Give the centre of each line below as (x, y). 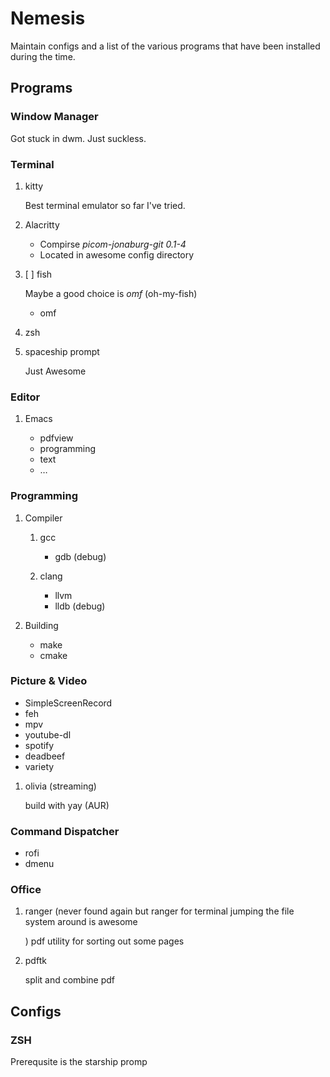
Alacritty (42, 224)
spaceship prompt (62, 351)
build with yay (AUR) (67, 805)
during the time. (43, 56)
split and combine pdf (70, 980)
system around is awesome (81, 922)
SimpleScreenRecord (68, 703)
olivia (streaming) (60, 786)
